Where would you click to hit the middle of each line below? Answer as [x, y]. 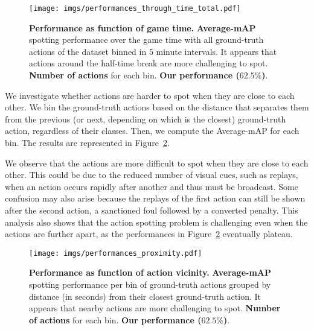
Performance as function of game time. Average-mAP [143, 27]
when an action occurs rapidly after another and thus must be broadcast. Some [152, 186]
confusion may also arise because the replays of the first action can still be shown [155, 198]
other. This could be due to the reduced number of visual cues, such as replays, [152, 175]
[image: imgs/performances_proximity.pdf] [116, 253]
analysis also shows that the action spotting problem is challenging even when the [156, 222]
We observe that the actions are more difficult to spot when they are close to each [157, 163]
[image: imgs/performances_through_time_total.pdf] [135, 8]
